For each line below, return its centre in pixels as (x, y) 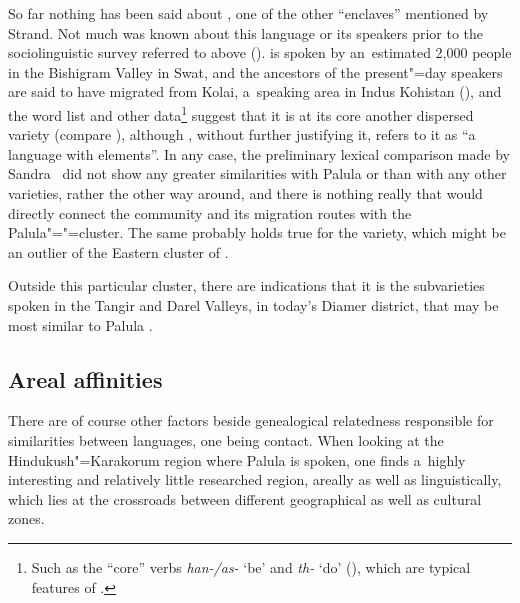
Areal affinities (85, 378)
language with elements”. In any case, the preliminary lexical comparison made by (259, 153)
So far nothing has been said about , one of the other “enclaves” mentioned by (248, 13)
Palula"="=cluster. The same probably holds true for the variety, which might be (257, 232)
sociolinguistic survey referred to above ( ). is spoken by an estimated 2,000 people (260, 52)
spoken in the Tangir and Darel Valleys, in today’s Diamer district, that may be (253, 304)
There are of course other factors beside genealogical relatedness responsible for (251, 420)
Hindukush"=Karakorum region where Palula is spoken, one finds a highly (237, 459)
